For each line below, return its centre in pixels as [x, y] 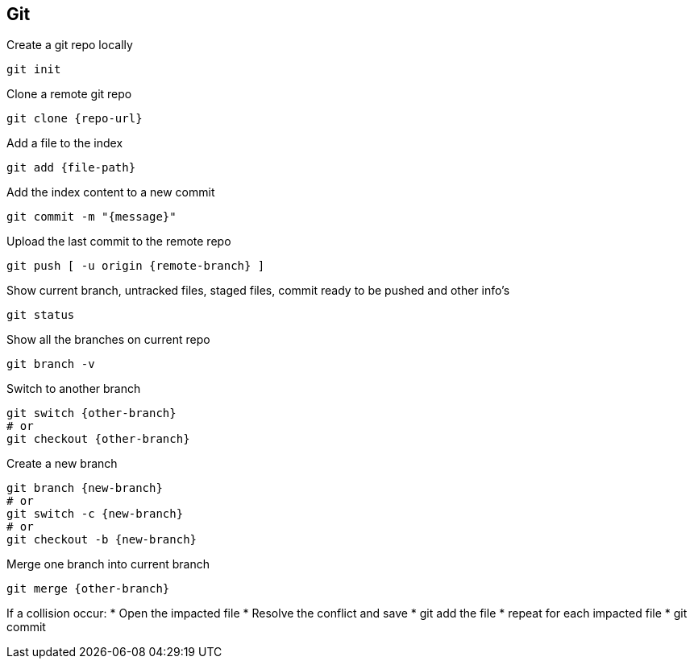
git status [41, 315]
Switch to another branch [74, 389]
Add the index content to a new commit [111, 192]
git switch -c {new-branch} [95, 514]
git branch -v [51, 364]
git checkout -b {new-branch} [102, 540]
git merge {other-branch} [88, 589]
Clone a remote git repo [69, 94]
